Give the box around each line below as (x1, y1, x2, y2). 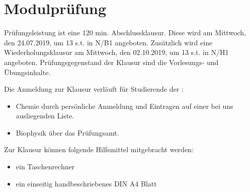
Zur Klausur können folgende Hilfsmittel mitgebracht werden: (4, 144, 194, 155)
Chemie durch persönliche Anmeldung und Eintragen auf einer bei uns (16, 100, 233, 111)
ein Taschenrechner (16, 161, 75, 172)
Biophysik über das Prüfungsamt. (16, 127, 119, 138)
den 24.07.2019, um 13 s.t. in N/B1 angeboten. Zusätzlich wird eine (4, 37, 213, 47)
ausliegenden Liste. (16, 110, 74, 121)
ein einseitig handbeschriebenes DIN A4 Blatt (16, 178, 157, 188)
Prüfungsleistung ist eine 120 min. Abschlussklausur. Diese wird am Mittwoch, (4, 27, 246, 38)
